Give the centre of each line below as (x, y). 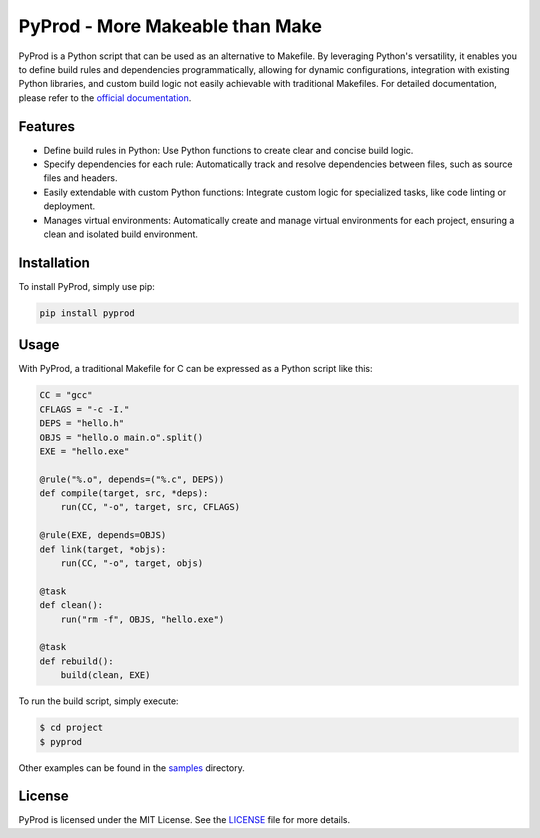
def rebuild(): (76, 661)
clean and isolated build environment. (121, 234)
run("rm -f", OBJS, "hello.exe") (142, 619)
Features (46, 126)
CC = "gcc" (66, 395)
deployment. (69, 206)
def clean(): (71, 605)
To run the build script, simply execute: (98, 701)
